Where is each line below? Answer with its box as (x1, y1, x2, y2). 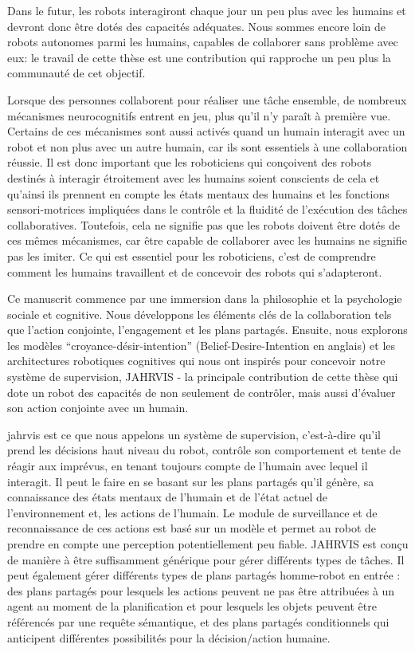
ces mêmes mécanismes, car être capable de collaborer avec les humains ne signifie (7, 232, 407, 249)
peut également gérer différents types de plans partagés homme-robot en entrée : (7, 567, 401, 583)
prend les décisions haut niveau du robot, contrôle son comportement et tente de (7, 442, 401, 458)
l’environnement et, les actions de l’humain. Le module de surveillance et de (7, 504, 378, 520)
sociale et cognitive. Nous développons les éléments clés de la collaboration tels (7, 305, 392, 322)
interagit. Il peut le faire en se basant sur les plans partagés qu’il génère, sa (7, 473, 374, 489)
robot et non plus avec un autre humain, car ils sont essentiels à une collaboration (7, 138, 408, 155)
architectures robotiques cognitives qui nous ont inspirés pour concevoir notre (7, 352, 386, 369)
